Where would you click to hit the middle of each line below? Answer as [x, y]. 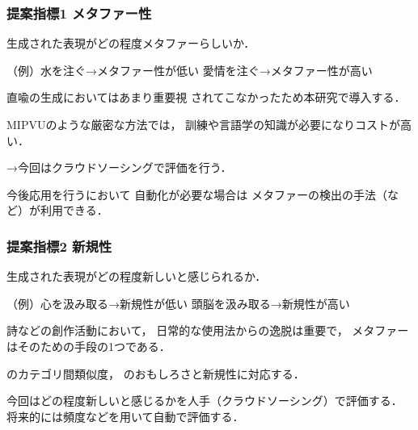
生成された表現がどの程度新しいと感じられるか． [137, 276]
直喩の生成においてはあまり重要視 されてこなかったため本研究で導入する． [206, 97]
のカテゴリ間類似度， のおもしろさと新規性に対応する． [156, 373]
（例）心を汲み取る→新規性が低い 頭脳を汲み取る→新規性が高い [178, 303]
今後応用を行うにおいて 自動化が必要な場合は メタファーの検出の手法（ [197, 194]
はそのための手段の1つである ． [89, 346]
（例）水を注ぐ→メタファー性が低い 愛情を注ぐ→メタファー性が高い [190, 70]
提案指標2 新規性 [59, 246]
